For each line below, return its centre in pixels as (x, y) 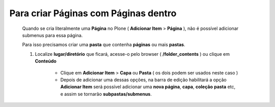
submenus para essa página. (52, 35)
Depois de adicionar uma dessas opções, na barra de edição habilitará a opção (143, 80)
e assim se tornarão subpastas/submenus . (106, 94)
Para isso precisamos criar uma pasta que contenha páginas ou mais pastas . (104, 45)
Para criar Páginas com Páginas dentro (93, 13)
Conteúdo (46, 61)
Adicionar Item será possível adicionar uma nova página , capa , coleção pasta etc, (148, 87)
